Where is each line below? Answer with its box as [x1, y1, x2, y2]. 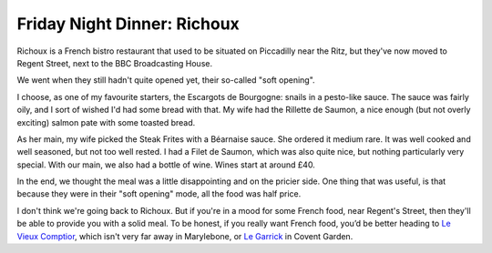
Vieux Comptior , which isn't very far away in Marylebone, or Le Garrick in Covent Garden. [16, 230, 354, 241]
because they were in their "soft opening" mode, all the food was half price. [16, 188, 302, 199]
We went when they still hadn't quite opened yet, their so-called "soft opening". [16, 75, 315, 86]
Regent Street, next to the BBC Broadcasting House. [16, 57, 213, 68]
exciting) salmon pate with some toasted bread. [16, 116, 196, 127]
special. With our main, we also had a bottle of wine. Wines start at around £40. [16, 159, 316, 170]
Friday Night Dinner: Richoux [16, 14, 241, 34]
